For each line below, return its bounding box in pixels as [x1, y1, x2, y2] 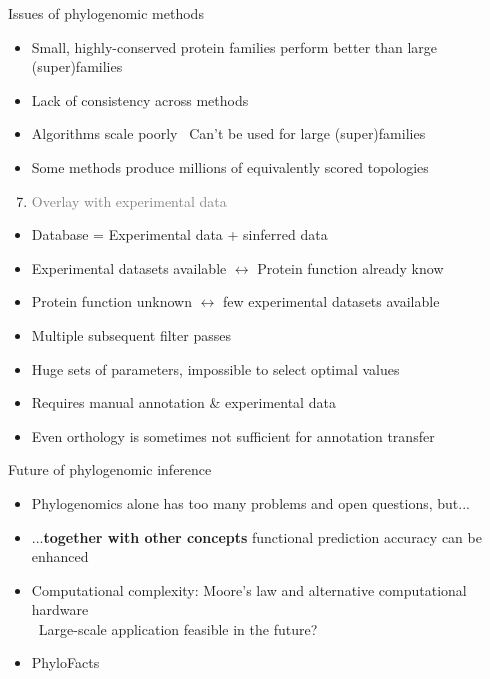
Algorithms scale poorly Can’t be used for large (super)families [31, 123, 426, 144]
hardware [31, 599, 89, 620]
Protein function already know [257, 257, 444, 278]
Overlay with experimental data [31, 190, 227, 211]
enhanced [31, 546, 89, 567]
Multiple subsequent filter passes [31, 324, 231, 345]
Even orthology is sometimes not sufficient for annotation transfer [31, 425, 435, 446]
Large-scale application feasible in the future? [38, 618, 318, 639]
